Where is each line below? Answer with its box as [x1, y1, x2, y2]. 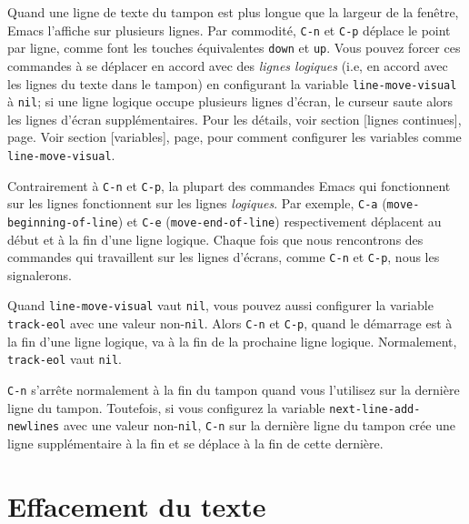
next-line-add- [329, 402, 421, 416]
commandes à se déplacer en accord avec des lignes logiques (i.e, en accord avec [7, 55, 448, 75]
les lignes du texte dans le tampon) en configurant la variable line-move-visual [7, 74, 457, 93]
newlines [7, 420, 60, 434]
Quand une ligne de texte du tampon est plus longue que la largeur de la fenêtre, [7, 3, 459, 21]
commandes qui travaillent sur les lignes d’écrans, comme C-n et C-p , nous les [7, 247, 440, 267]
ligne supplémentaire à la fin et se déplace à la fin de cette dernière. [7, 434, 384, 452]
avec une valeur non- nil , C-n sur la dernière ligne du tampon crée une [63, 416, 455, 435]
